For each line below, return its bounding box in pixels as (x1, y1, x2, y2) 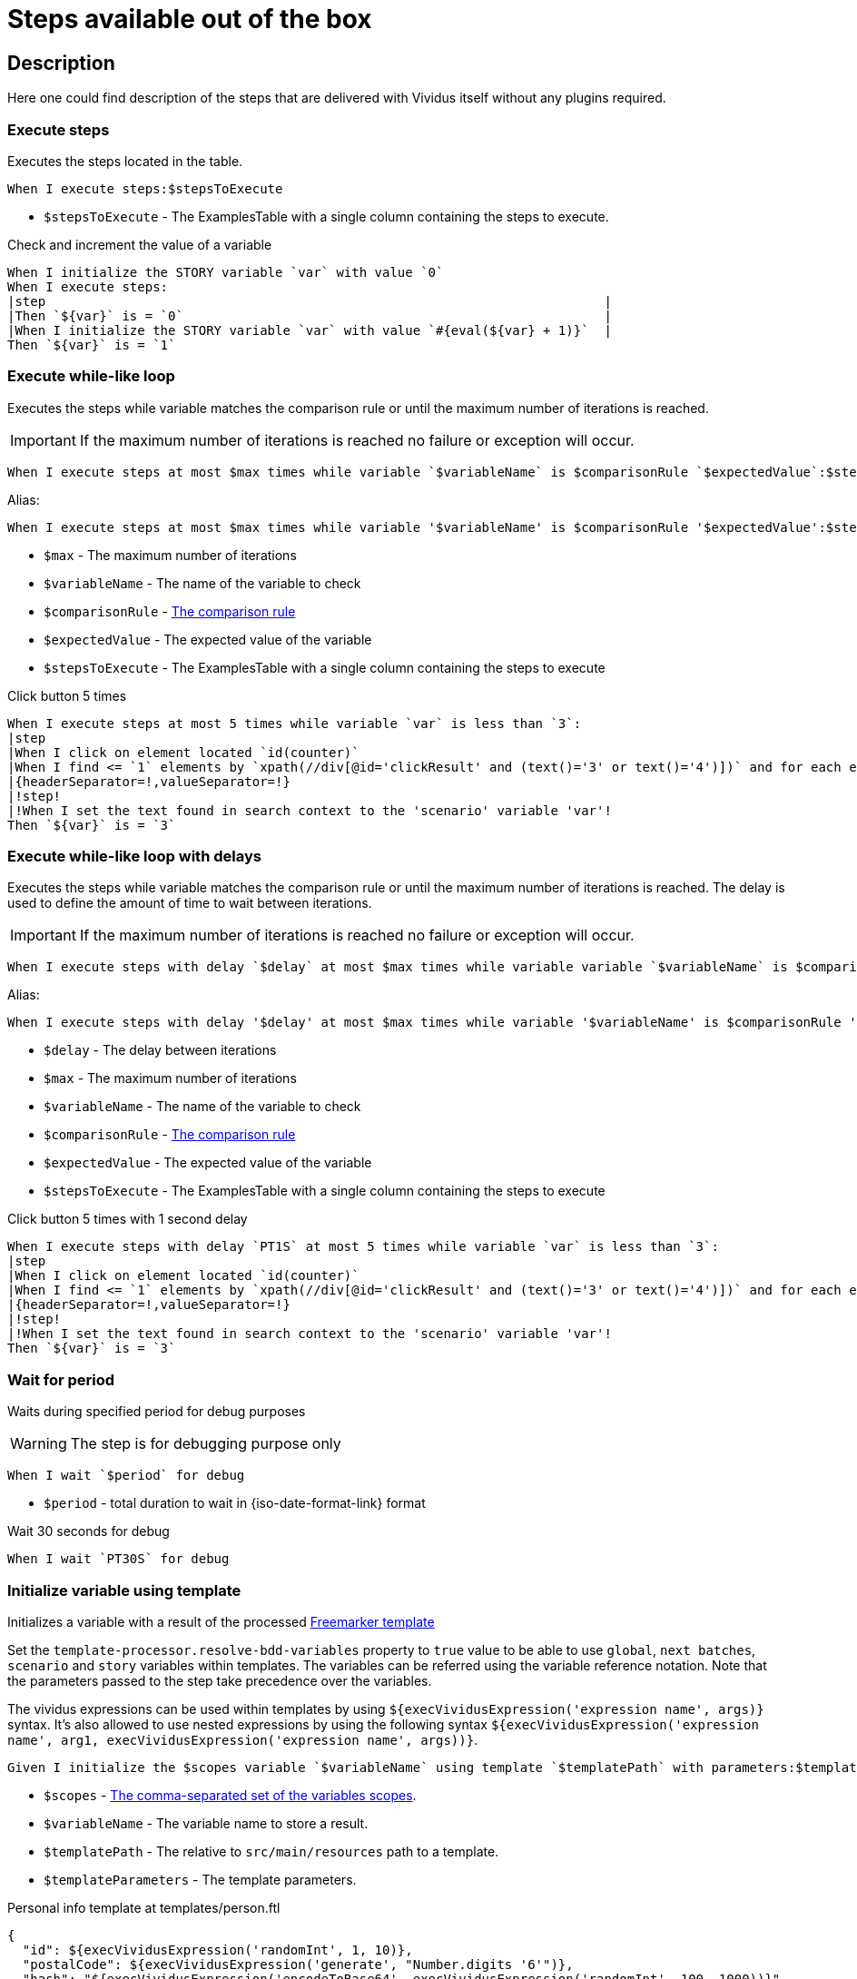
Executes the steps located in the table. (7, 153, 243, 169)
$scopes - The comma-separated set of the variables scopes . (44, 1787, 417, 1803)
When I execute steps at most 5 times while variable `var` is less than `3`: (7, 715, 582, 731)
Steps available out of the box (7, 4, 372, 34)
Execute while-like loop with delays (7, 847, 261, 866)
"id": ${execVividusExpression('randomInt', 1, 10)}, (22, 1942, 413, 1957)
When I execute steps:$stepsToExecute (7, 181, 283, 196)
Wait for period (7, 1370, 115, 1389)
